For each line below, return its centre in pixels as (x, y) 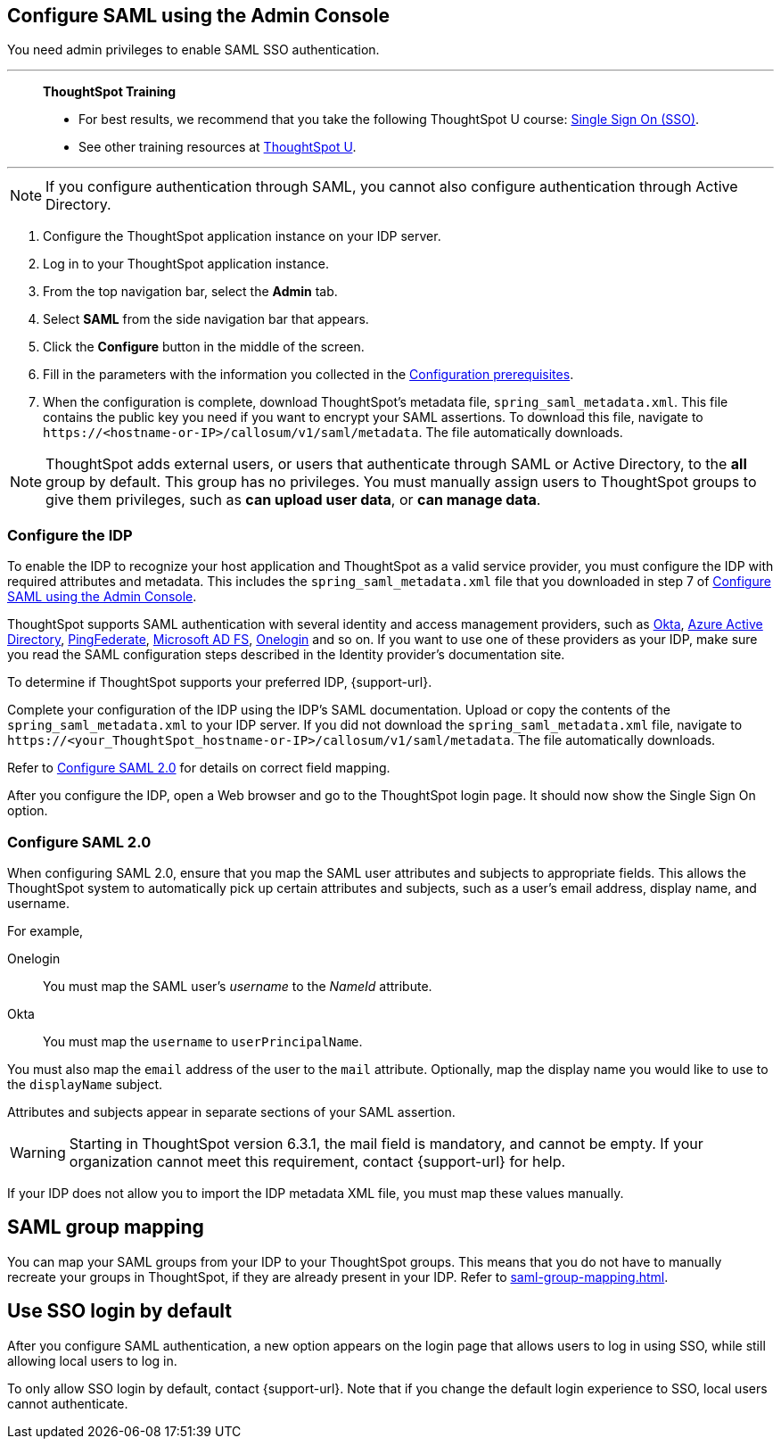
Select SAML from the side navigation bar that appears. (206, 319)
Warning (38, 1152)
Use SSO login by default (119, 1311)
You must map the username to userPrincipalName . (203, 1041)
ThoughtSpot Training (110, 92)
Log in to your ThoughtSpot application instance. (186, 264)
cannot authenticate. (68, 1403)
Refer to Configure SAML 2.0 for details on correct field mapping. (199, 768)
